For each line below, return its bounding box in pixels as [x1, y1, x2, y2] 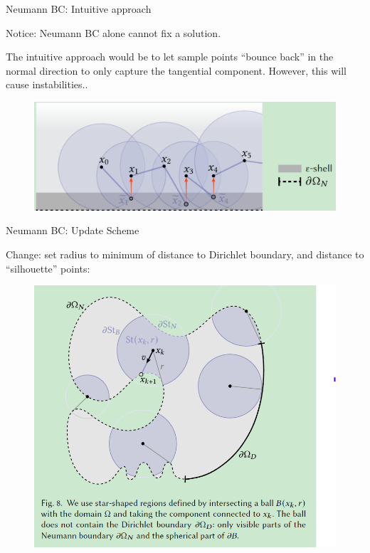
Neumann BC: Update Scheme [6, 223, 139, 238]
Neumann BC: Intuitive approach [6, 1, 152, 16]
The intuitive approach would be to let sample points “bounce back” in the [6, 49, 334, 64]
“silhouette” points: [6, 260, 90, 275]
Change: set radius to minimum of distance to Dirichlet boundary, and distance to [6, 246, 364, 261]
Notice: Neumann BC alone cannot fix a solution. [6, 25, 221, 40]
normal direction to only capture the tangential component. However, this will [6, 63, 347, 78]
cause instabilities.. [6, 77, 88, 92]
